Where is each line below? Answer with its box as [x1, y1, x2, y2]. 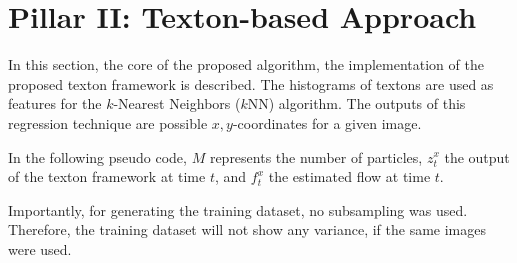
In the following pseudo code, [8, 146, 187, 167]
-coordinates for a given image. [232, 112, 422, 133]
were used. [8, 238, 72, 259]
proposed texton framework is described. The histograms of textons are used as [8, 73, 494, 94]
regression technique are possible [8, 112, 208, 133]
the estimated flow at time [268, 166, 431, 187]
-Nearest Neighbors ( [113, 93, 241, 114]
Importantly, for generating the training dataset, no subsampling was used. [8, 199, 468, 220]
